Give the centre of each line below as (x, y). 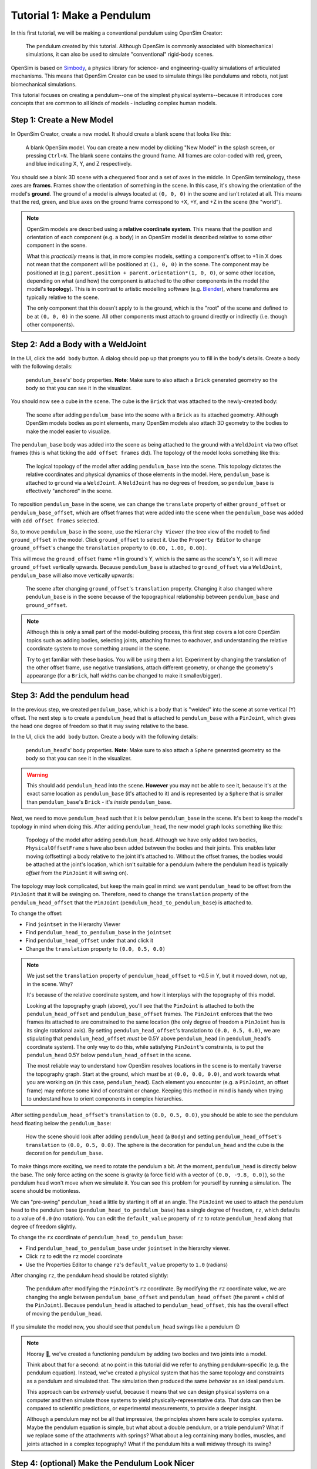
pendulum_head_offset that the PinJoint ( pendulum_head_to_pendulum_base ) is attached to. (132, 903)
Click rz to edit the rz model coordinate (74, 1256)
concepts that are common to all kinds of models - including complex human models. (114, 103)
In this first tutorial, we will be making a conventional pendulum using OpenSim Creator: (117, 33)
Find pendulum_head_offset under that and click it (90, 941)
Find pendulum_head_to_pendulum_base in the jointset (99, 932)
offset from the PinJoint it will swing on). (77, 873)
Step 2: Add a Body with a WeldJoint (79, 344)
